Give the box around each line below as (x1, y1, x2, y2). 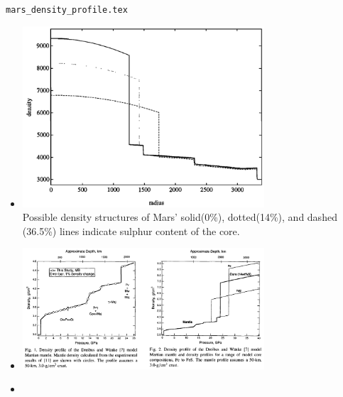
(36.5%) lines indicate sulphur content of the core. (22, 223, 240, 238)
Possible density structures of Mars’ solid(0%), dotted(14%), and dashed (22, 210, 337, 224)
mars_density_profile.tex (6, 5, 128, 15)
